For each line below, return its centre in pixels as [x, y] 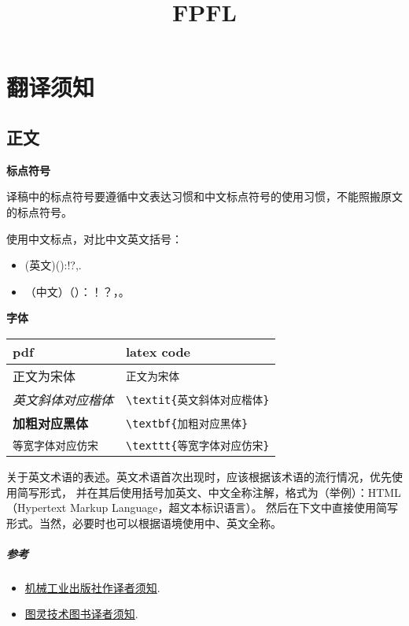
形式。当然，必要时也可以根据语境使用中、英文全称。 [144, 522]
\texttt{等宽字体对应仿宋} [198, 445]
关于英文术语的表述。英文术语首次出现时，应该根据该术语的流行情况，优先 [199, 476]
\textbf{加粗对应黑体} [187, 423]
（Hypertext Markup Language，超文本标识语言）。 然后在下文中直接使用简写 [203, 507]
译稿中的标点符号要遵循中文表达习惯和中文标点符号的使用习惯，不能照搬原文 [204, 196]
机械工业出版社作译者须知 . [92, 587]
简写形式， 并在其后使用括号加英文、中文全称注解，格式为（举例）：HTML [209, 492]
